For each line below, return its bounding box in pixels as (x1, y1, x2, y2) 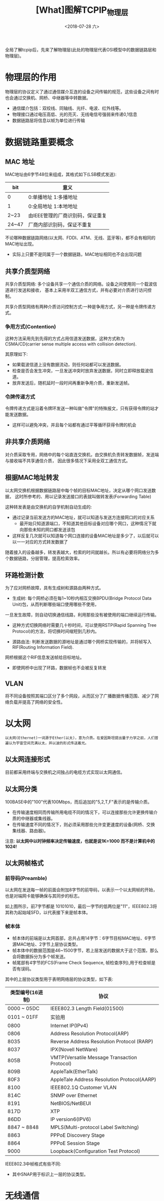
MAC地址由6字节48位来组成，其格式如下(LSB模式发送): (5, 172, 117, 177)
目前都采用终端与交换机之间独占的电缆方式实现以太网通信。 (5, 769, 125, 775)
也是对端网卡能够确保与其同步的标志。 (5, 893, 82, 899)
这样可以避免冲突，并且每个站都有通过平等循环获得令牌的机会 (12, 422, 137, 428)
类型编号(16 (10, 989, 38, 996)
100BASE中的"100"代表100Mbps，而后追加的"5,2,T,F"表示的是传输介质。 (5, 799, 152, 805)
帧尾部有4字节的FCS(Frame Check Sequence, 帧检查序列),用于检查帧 (12, 959, 151, 965)
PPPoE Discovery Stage (50, 1131, 105, 1138)
